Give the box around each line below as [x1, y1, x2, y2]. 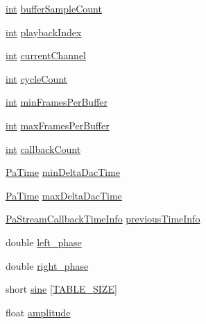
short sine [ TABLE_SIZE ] [6, 282, 117, 296]
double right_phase [6, 258, 89, 273]
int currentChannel [6, 48, 87, 63]
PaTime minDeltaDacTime [6, 165, 121, 179]
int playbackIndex [6, 24, 82, 39]
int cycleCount [6, 71, 68, 86]
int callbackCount [6, 141, 81, 156]
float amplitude [6, 305, 71, 319]
